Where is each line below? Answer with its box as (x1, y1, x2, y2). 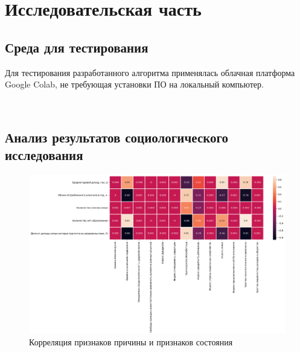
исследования (5, 146, 83, 164)
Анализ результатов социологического (5, 127, 229, 146)
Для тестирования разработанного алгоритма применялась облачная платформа (5, 66, 295, 78)
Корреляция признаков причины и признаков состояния (29, 336, 233, 348)
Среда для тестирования (5, 37, 148, 56)
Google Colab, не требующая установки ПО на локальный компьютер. (5, 78, 264, 91)
